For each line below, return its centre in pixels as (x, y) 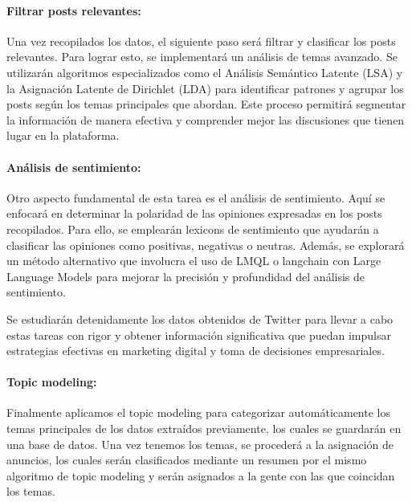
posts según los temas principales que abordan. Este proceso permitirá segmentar (206, 104)
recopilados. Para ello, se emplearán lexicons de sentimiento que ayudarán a (193, 229)
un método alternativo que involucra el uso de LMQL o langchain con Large (194, 261)
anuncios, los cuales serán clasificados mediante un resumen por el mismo (187, 460)
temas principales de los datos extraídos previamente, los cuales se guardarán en (204, 429)
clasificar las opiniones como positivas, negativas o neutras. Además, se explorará (206, 245)
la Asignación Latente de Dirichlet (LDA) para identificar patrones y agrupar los (205, 88)
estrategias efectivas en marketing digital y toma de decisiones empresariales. (196, 351)
